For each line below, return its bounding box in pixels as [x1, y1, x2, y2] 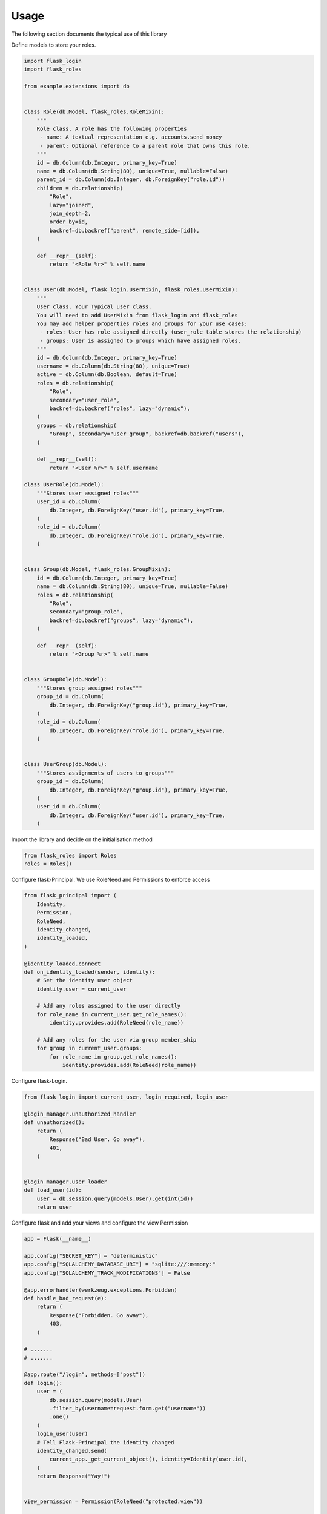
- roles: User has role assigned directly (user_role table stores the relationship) [39, 329, 302, 336]
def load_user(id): [24, 1187, 82, 1194]
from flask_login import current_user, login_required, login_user [24, 1094, 229, 1100]
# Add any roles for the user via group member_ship [36, 1036, 197, 1043]
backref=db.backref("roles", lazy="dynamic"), [49, 405, 190, 412]
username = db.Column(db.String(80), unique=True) [36, 362, 190, 369]
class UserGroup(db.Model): [24, 761, 107, 768]
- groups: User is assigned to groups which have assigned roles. [39, 337, 242, 344]
